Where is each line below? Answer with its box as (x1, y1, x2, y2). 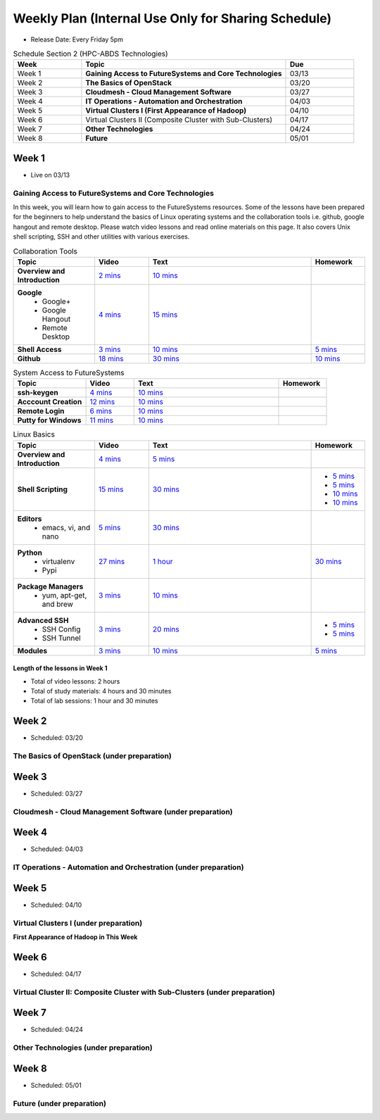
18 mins (99, 353, 124, 363)
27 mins (99, 556, 125, 566)
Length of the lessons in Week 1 (13, 664, 108, 672)
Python (17, 548, 42, 558)
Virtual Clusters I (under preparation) (13, 918, 143, 928)
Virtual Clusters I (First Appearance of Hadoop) (85, 106, 246, 115)
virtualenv (42, 556, 75, 566)
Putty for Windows (17, 415, 82, 425)
